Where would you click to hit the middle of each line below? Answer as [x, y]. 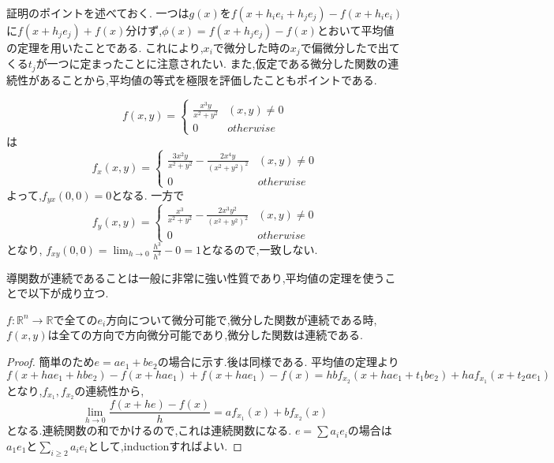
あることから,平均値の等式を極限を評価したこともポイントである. [208, 79]
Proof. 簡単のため [51, 362]
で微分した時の [251, 47]
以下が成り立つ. [68, 293]
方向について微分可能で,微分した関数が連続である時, [241, 319]
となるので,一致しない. [259, 249]
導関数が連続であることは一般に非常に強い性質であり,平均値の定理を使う [196, 277]
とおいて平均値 [356, 30]
